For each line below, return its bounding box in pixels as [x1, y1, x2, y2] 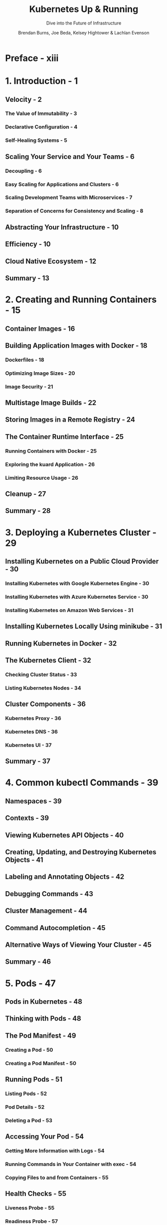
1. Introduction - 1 [5, 75, 78, 87]
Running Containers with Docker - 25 [5, 447, 97, 454]
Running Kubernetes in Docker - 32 [5, 639, 117, 647]
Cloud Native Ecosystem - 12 [5, 257, 97, 265]
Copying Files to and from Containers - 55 [5, 1174, 109, 1181]
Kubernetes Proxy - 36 [5, 715, 61, 722]
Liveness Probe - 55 [5, 1205, 55, 1212]
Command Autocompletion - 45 [5, 923, 106, 932]
